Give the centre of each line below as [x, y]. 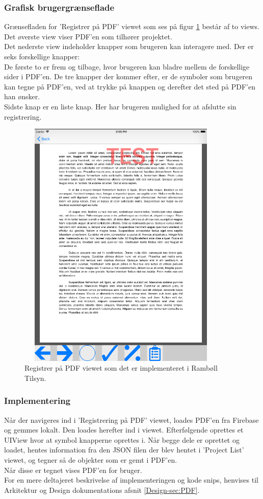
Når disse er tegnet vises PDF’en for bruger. [73, 470]
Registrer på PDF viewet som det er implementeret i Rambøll [121, 368]
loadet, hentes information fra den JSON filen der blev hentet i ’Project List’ [124, 450]
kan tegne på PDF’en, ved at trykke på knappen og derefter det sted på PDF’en [130, 86]
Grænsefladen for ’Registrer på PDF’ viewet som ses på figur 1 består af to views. [132, 26]
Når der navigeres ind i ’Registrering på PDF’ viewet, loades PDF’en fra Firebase [131, 419]
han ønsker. [22, 96]
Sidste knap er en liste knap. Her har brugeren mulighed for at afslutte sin [120, 106]
